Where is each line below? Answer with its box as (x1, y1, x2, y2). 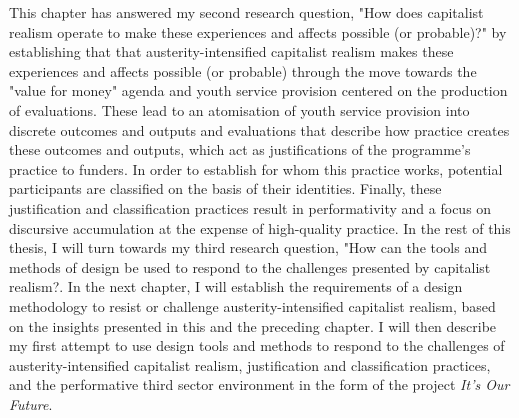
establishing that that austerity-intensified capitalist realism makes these (9, 41, 454, 62)
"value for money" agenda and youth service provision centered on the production (9, 80, 508, 101)
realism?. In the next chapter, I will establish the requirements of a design (9, 276, 463, 297)
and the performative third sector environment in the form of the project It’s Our (9, 374, 510, 395)
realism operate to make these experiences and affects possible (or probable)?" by (9, 21, 507, 42)
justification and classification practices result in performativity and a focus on (9, 197, 492, 218)
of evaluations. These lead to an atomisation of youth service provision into (9, 99, 470, 120)
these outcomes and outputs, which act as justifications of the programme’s (9, 139, 471, 160)
